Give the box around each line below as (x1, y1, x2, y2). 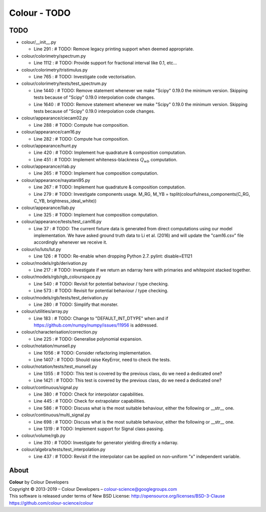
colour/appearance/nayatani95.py (21, 177, 91, 183)
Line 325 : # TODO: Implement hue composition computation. (33, 212, 159, 218)
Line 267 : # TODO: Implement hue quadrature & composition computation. (33, 184, 186, 190)
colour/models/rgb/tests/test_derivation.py (21, 294, 108, 300)
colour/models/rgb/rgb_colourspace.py (21, 274, 101, 280)
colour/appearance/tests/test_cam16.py (21, 219, 102, 224)
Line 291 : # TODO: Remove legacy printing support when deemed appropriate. (33, 46, 194, 52)
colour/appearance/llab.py (21, 205, 75, 211)
